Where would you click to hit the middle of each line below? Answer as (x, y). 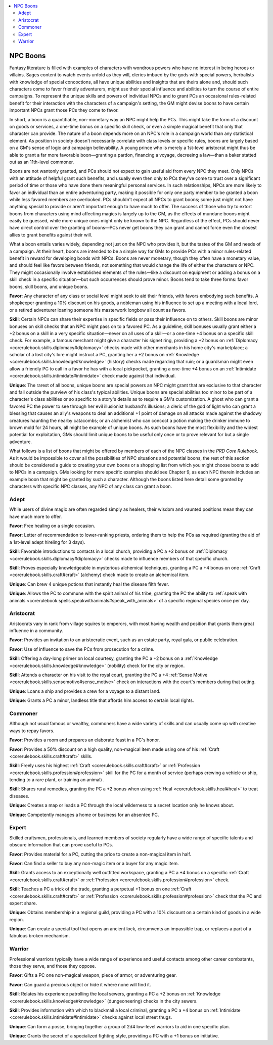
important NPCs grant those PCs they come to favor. (64, 110)
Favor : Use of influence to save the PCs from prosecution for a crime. (82, 649)
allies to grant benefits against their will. (51, 234)
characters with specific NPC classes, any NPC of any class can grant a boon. (91, 486)
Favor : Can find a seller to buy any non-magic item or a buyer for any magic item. (94, 863)
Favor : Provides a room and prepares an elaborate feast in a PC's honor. (85, 740)
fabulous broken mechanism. (40, 936)
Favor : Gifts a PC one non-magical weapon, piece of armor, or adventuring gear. (93, 975)
